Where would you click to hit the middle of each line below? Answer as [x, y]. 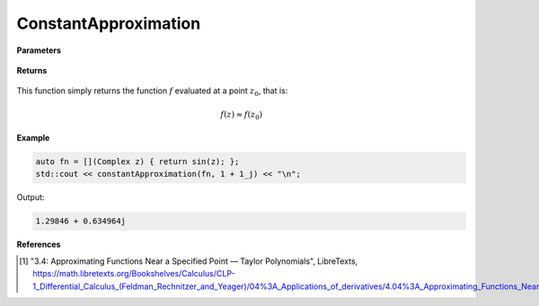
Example [33, 138]
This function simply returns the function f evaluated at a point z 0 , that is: [152, 92]
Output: [31, 197]
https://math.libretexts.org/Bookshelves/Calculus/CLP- [134, 274]
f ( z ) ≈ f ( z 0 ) [242, 115]
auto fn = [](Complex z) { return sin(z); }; [137, 162]
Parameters [39, 50]
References [39, 245]
